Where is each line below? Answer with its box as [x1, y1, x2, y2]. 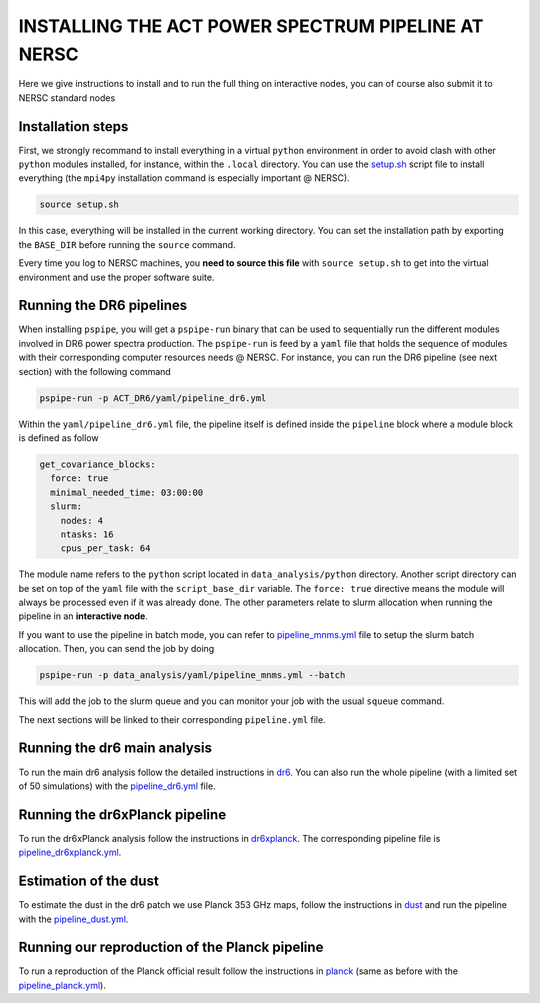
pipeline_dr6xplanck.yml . [18, 846, 122, 859]
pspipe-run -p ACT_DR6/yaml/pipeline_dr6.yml [39, 392, 267, 404]
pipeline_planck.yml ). [18, 979, 107, 991]
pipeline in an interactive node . [18, 610, 149, 622]
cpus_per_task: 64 [60, 543, 151, 554]
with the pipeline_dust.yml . [18, 913, 129, 925]
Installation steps [18, 118, 129, 135]
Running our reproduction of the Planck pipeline [18, 939, 324, 956]
